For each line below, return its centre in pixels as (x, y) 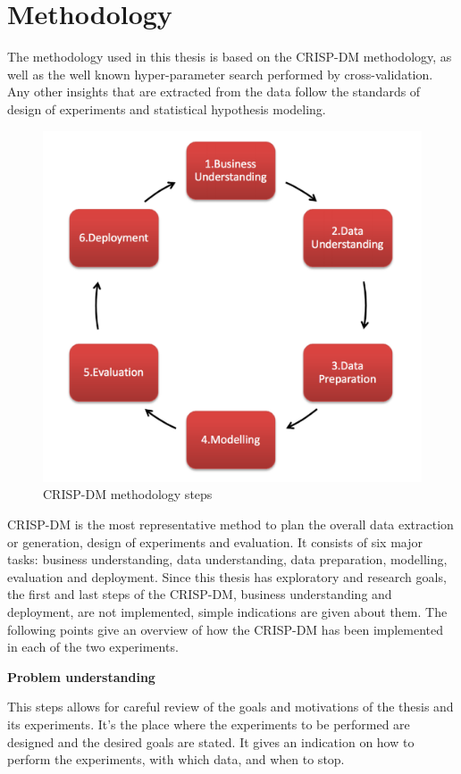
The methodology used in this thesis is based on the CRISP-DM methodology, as (230, 57)
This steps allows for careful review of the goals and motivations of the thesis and (230, 707)
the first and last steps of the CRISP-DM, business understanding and (200, 594)
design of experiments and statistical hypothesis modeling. (167, 108)
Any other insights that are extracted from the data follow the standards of (214, 92)
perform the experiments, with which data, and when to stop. (176, 759)
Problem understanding (81, 676)
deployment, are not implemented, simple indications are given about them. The (227, 612)
